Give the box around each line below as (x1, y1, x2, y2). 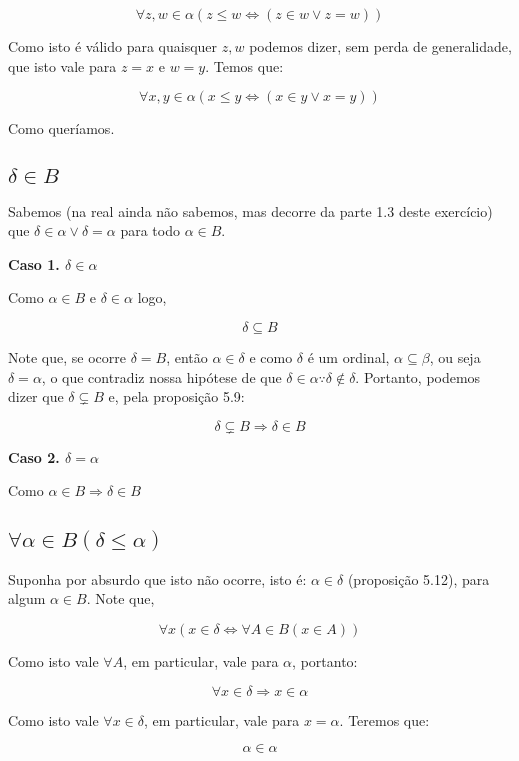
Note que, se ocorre (8, 346, 126, 367)
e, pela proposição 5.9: (108, 386, 245, 407)
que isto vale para (8, 55, 117, 76)
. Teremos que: (339, 709, 430, 730)
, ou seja (429, 346, 481, 367)
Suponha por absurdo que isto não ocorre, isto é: (8, 568, 307, 589)
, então (166, 346, 208, 367)
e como (249, 346, 293, 367)
